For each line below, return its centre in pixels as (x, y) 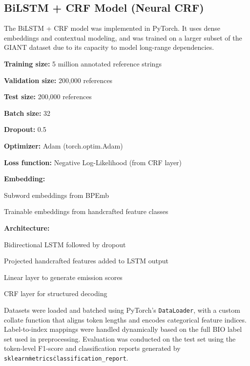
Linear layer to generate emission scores (63, 277)
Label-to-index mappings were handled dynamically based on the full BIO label (123, 329)
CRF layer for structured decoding (56, 293)
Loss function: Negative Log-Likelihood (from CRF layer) (93, 162)
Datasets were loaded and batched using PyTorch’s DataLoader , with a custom (122, 310)
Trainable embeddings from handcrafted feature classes (86, 211)
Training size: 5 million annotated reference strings (83, 63)
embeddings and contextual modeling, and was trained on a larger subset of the (123, 37)
